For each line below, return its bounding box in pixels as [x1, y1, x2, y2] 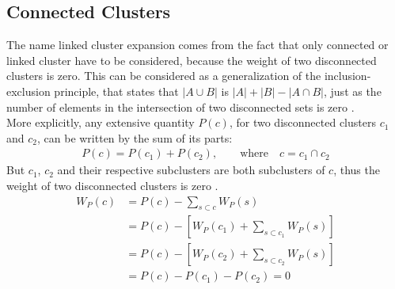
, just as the [324, 82, 382, 99]
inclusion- [324, 67, 371, 84]
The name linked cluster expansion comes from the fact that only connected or [6, 36, 389, 53]
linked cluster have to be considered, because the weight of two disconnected [6, 51, 377, 68]
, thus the [333, 162, 380, 178]
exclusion [6, 82, 51, 99]
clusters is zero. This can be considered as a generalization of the [6, 67, 321, 84]
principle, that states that [54, 82, 179, 99]
